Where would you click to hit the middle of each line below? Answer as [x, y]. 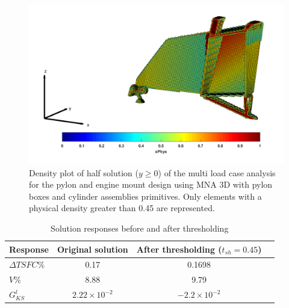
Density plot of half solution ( [84, 172]
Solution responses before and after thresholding [140, 228]
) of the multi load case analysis [217, 172]
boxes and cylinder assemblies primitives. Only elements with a [145, 196]
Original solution [92, 249]
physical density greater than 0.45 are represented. [122, 208]
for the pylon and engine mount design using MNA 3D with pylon [151, 184]
